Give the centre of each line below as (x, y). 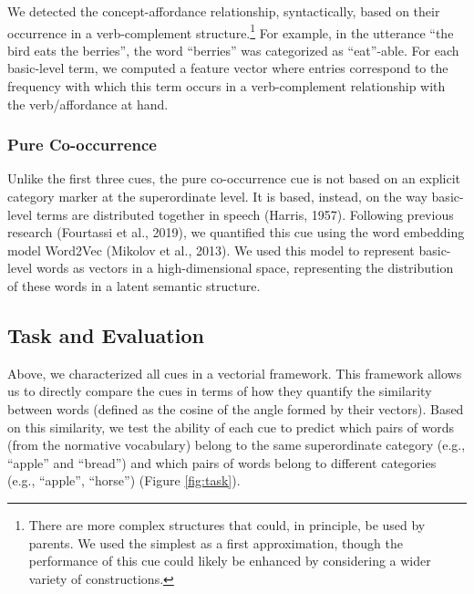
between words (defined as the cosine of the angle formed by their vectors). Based (236, 408)
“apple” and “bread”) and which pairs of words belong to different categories (222, 462)
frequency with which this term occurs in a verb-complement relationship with (227, 86)
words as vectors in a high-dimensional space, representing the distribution (245, 268)
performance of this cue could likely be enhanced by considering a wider (230, 561)
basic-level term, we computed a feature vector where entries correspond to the (228, 68)
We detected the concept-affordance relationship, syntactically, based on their (224, 11)
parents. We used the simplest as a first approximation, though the (216, 542)
